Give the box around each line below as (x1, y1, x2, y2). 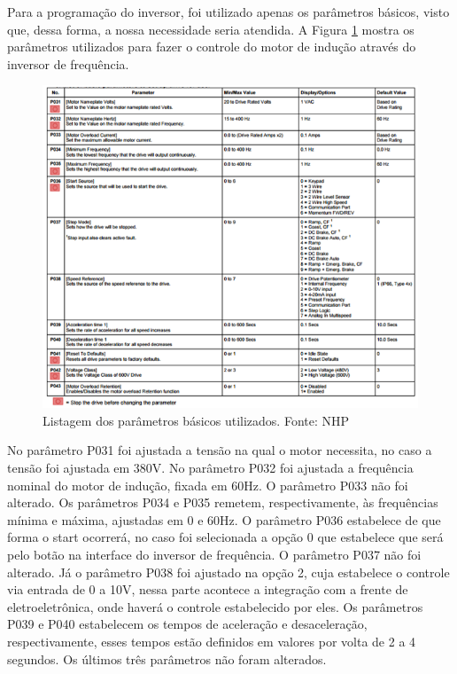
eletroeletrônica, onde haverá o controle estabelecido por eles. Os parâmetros (7, 597, 423, 615)
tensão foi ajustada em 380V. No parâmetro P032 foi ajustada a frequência (7, 458, 414, 477)
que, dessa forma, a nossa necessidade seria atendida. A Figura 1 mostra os (7, 20, 414, 38)
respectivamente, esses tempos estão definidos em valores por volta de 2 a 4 (7, 632, 416, 650)
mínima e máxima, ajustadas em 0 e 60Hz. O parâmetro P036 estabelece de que (7, 510, 441, 529)
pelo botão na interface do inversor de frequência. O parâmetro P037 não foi (7, 545, 422, 564)
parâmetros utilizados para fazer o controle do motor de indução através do (7, 37, 416, 56)
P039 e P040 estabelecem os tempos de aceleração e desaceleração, (7, 615, 368, 633)
